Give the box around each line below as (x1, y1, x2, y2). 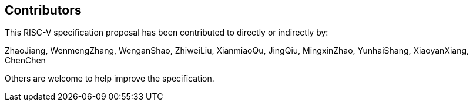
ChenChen (5, 55, 46, 66)
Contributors (5, 3, 82, 17)
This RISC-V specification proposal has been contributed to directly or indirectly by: (5, 27, 328, 38)
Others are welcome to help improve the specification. (5, 73, 214, 84)
